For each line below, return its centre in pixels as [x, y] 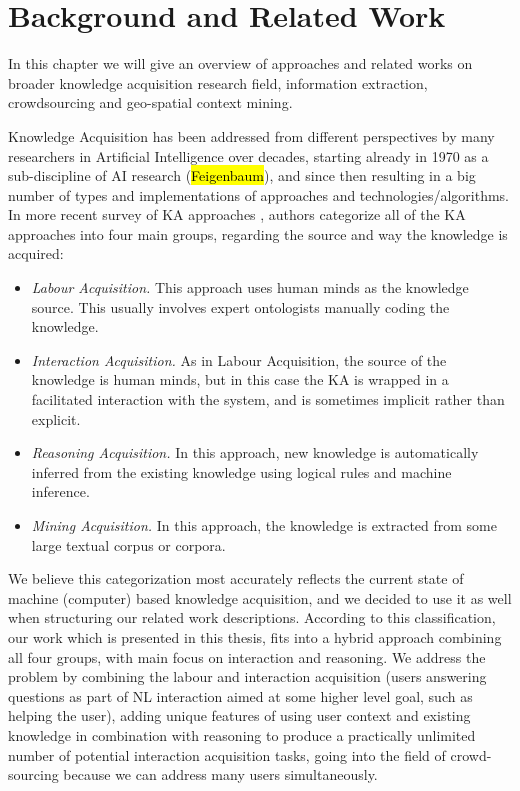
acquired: [36, 253]
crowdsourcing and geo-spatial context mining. [150, 102]
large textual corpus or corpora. [128, 544]
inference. [60, 491]
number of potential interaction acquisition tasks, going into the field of [227, 754]
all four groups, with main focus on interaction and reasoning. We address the [247, 656]
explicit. [56, 418]
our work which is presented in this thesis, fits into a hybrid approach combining [255, 636]
